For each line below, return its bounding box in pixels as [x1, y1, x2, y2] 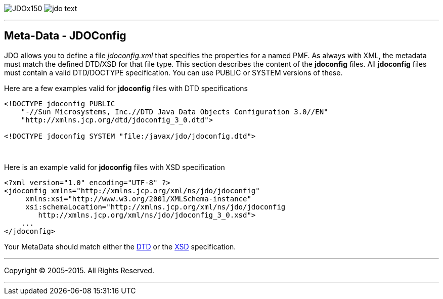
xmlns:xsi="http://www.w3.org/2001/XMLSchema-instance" [25, 194, 251, 203]
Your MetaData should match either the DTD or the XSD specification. [4, 242, 236, 251]
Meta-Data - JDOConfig [4, 29, 126, 42]
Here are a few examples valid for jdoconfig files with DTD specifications [4, 83, 248, 93]
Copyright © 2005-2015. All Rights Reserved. [4, 266, 154, 275]
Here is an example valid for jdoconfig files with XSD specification [4, 162, 225, 172]
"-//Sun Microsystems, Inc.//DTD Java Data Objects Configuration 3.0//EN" [21, 107, 328, 116]
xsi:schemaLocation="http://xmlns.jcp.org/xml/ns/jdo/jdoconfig [25, 202, 286, 211]
